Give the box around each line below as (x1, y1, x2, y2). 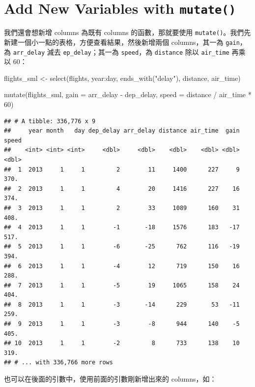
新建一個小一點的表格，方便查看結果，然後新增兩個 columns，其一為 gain (4, 36, 240, 47)
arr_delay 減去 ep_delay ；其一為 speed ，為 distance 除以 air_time (13, 46, 229, 57)
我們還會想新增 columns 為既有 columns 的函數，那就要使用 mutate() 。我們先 (4, 27, 251, 37)
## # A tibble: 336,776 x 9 (4, 117, 96, 125)
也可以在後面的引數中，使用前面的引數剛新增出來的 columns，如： (4, 374, 217, 384)
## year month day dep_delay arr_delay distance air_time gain (4, 127, 240, 135)
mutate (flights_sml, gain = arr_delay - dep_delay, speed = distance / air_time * (4, 89, 252, 100)
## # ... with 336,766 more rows (4, 359, 113, 366)
